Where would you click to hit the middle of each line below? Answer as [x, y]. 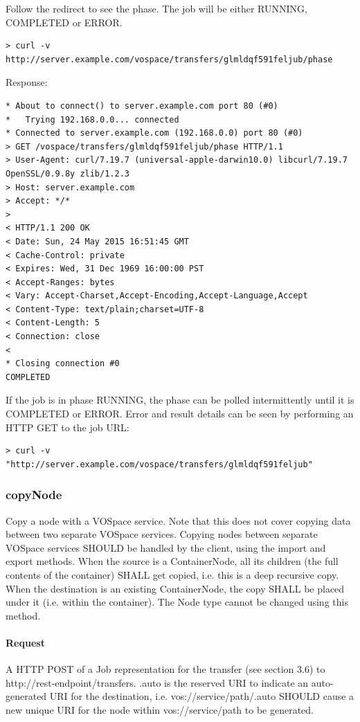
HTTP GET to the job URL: [67, 427]
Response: [27, 82]
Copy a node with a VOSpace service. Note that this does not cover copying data [178, 520]
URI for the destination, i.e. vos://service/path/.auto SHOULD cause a [202, 696]
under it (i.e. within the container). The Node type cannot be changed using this [177, 602]
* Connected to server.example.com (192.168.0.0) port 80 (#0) [154, 133]
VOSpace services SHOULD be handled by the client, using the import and [166, 547]
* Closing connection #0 [63, 364]
